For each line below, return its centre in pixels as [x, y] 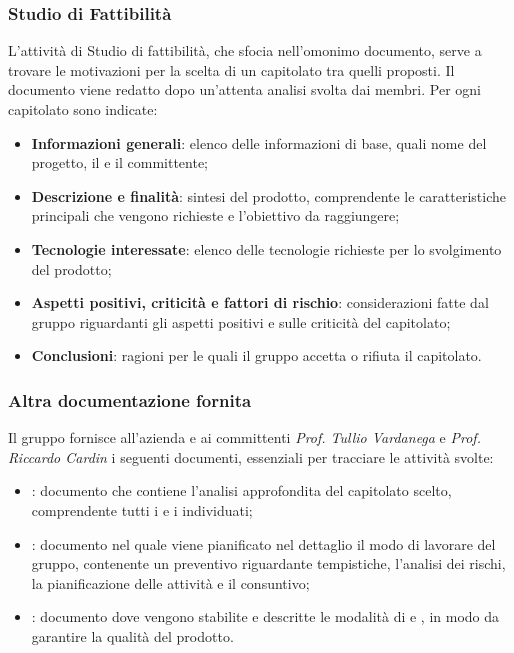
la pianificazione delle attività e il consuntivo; [170, 582]
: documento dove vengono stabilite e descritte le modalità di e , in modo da [265, 616]
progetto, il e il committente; [119, 162]
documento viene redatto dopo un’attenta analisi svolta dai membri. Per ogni [244, 89]
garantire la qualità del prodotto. [132, 635]
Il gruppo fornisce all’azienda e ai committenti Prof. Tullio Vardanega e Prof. [244, 437]
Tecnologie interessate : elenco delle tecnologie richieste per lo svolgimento [266, 248]
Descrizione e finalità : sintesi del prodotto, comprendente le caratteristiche [269, 195]
